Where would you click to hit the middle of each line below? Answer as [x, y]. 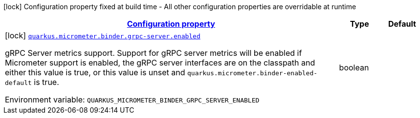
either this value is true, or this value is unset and [95, 72]
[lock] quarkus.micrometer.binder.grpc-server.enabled [103, 35]
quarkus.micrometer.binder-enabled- [252, 73]
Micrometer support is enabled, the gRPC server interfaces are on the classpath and [160, 63]
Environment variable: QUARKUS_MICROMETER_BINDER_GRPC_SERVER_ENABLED [132, 100]
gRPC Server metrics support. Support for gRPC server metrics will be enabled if [154, 53]
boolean [354, 67]
